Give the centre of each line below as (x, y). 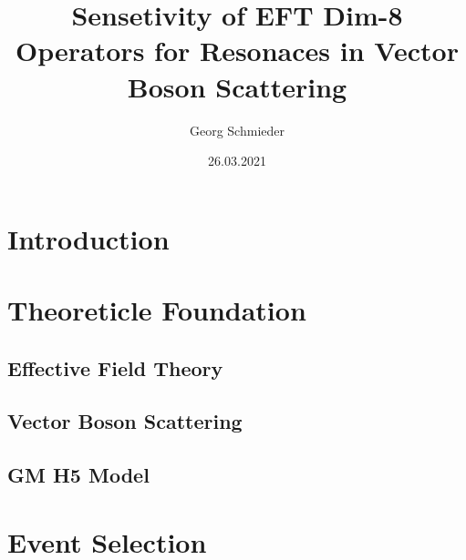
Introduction (88, 238)
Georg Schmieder (237, 130)
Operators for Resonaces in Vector (237, 51)
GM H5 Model (78, 475)
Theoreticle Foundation (157, 310)
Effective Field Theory (115, 367)
